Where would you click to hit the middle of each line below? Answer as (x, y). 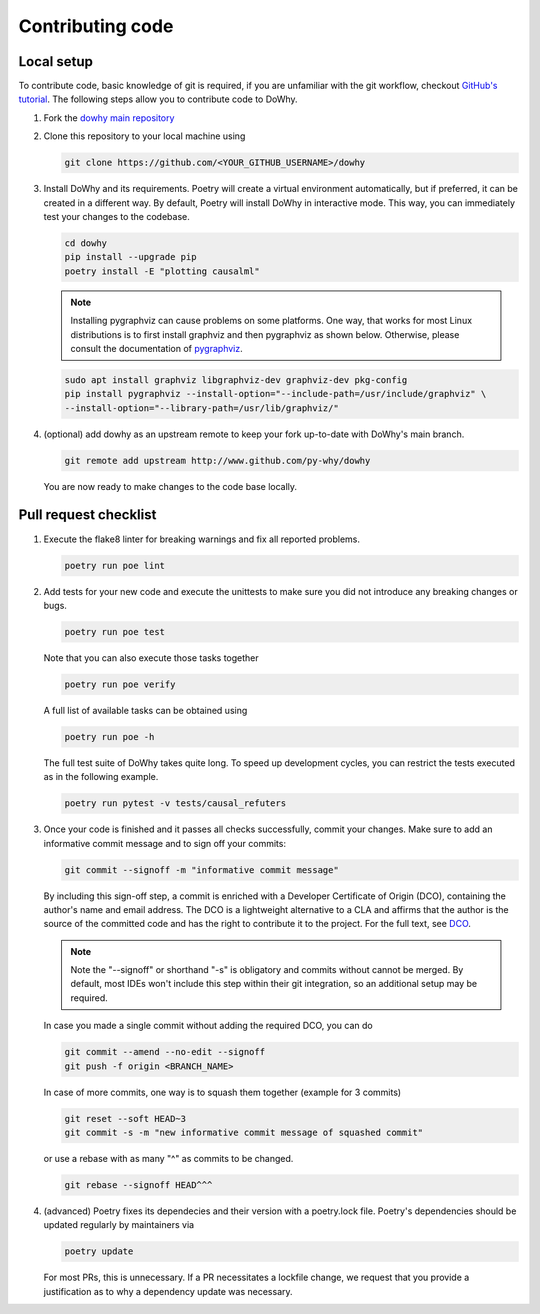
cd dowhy (86, 243)
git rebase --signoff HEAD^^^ (138, 1184)
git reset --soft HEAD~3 (125, 1118)
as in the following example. (101, 777)
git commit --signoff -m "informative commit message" (201, 869)
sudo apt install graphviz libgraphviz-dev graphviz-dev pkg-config (236, 379)
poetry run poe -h (109, 736)
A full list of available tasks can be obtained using (145, 710)
